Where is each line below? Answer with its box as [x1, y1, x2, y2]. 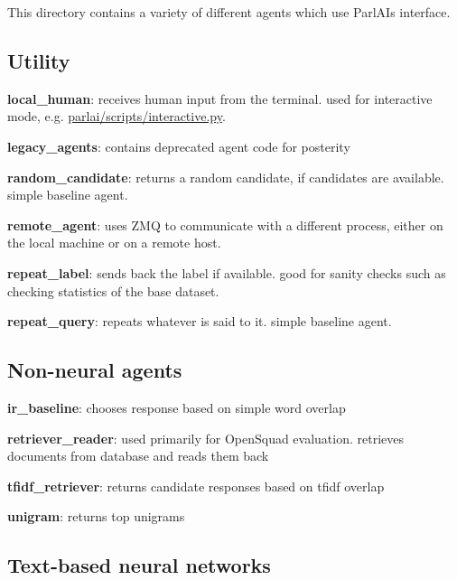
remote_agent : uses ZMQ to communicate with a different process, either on [7, 215, 443, 234]
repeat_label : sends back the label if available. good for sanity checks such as [7, 263, 446, 282]
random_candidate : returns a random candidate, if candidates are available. [7, 167, 444, 186]
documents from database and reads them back [7, 446, 269, 465]
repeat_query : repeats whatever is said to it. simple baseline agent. [7, 312, 392, 331]
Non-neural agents [7, 356, 182, 384]
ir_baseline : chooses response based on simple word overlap [7, 398, 346, 416]
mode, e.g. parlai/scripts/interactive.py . [7, 107, 226, 126]
